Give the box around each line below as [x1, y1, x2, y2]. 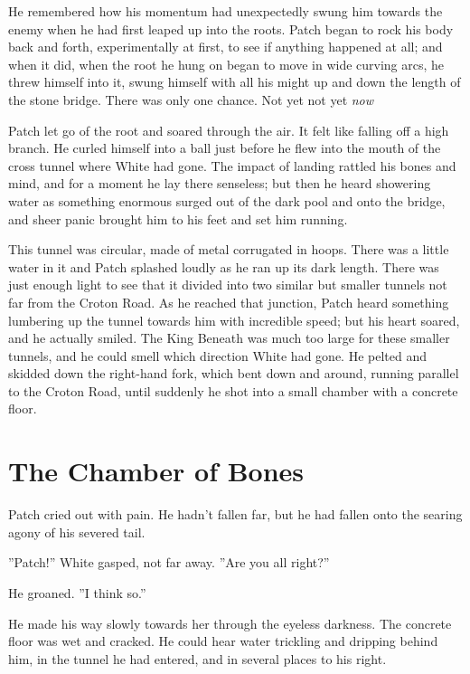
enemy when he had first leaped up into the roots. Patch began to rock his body [8, 19, 454, 38]
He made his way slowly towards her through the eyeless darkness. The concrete [8, 613, 452, 632]
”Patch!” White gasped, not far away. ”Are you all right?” [8, 553, 330, 572]
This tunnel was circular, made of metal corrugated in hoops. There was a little [8, 240, 449, 259]
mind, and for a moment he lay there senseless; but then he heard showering [8, 174, 431, 193]
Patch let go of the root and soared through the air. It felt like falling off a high [8, 120, 449, 139]
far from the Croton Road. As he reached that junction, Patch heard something [8, 292, 449, 311]
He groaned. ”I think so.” [8, 583, 146, 602]
